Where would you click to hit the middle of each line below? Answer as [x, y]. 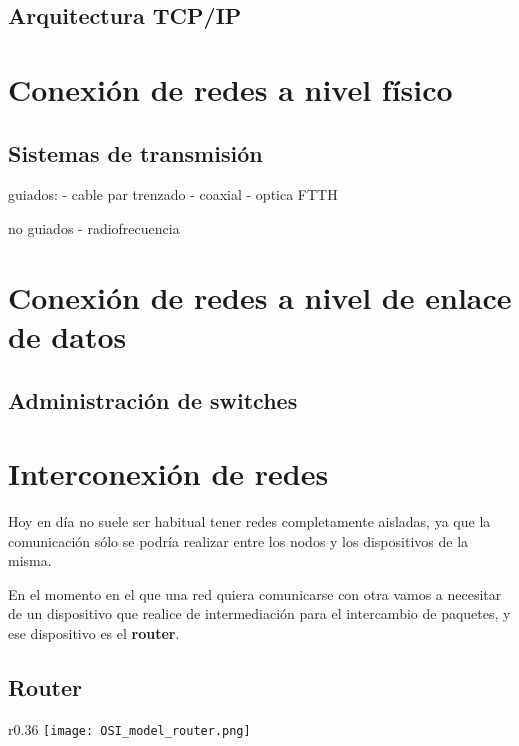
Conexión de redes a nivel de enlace [260, 296]
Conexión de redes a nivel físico [230, 88]
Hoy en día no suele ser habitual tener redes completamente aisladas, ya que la [249, 521]
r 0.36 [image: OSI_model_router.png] [129, 728]
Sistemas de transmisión [135, 152]
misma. [30, 560]
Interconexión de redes [168, 473]
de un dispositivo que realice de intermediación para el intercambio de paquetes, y [259, 613]
